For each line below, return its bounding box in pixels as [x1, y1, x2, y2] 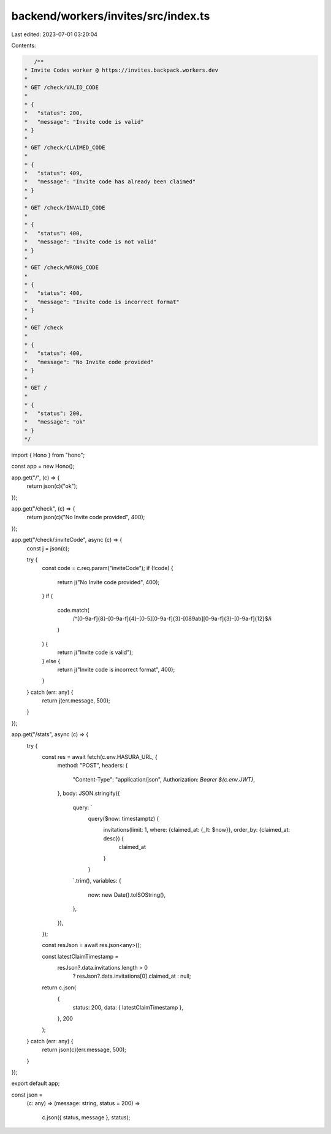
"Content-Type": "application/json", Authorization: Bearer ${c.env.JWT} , [72, 775, 256, 783]
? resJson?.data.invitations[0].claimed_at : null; [72, 972, 191, 980]
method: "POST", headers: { [57, 762, 128, 769]
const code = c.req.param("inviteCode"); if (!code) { [42, 565, 174, 572]
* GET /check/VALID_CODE [24, 84, 99, 91]
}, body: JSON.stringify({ [57, 790, 120, 797]
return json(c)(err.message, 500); [42, 1046, 127, 1054]
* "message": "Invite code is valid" [24, 118, 144, 125]
